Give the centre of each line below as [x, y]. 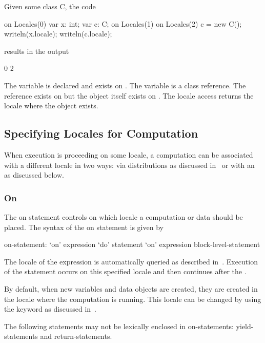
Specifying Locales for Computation [101, 133]
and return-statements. [76, 336]
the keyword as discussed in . [50, 309]
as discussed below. [34, 175]
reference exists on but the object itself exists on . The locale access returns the [129, 95]
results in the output [37, 51]
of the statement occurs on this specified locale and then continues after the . [125, 271]
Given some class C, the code [50, 6]
